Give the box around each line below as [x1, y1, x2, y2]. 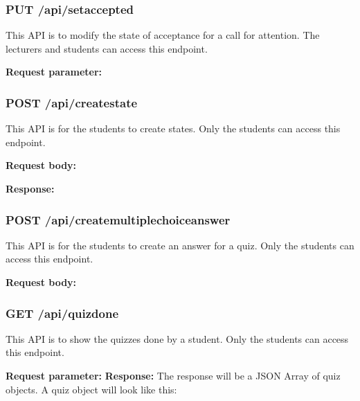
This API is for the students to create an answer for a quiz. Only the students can [6, 238, 354, 252]
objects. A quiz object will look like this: [6, 382, 177, 396]
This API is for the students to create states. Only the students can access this [6, 121, 341, 136]
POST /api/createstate [6, 93, 138, 111]
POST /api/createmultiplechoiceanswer [6, 211, 231, 228]
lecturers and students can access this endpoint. [6, 41, 208, 55]
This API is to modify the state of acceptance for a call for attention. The [6, 28, 320, 42]
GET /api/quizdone [6, 304, 119, 321]
